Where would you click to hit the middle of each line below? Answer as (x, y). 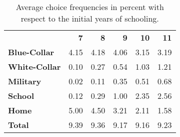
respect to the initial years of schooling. (90, 18)
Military (25, 81)
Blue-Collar (31, 52)
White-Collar (34, 66)
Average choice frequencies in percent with (90, 7)
